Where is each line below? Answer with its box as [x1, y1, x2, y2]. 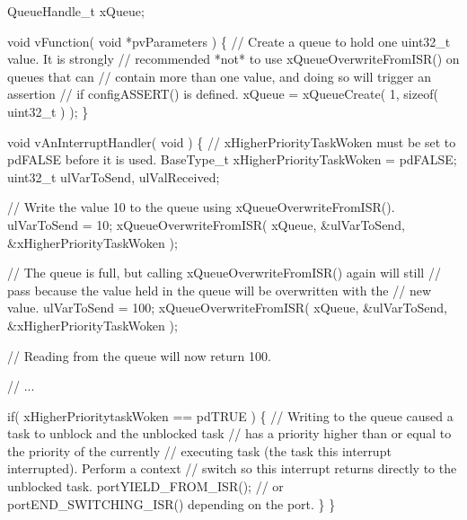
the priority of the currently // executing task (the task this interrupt [7, 441, 392, 460]
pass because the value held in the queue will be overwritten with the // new [7, 280, 431, 299]
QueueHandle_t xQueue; [7, 2, 145, 20]
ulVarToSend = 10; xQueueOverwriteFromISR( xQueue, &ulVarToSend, [7, 215, 405, 234]
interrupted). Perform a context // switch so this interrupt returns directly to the [7, 459, 457, 478]
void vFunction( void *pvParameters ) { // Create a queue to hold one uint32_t [7, 31, 451, 50]
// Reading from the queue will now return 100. [7, 346, 271, 365]
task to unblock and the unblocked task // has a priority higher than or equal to [7, 424, 452, 443]
